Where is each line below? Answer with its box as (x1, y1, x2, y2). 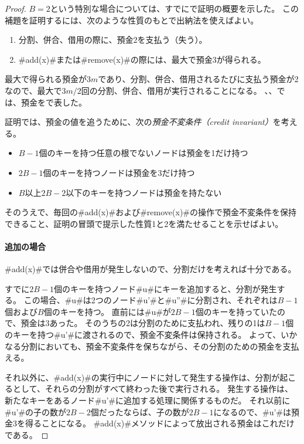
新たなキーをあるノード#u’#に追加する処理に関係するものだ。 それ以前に (5, 394, 291, 406)
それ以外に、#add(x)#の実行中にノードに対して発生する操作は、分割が (5, 371, 280, 383)
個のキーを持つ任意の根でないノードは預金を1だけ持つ (39, 147, 248, 159)
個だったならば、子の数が (90, 405, 189, 418)
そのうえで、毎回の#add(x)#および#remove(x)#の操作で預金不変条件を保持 (5, 206, 296, 218)
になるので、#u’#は (213, 405, 291, 418)
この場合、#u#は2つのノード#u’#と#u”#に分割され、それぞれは (23, 294, 278, 306)
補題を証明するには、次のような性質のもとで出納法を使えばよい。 (5, 13, 259, 26)
